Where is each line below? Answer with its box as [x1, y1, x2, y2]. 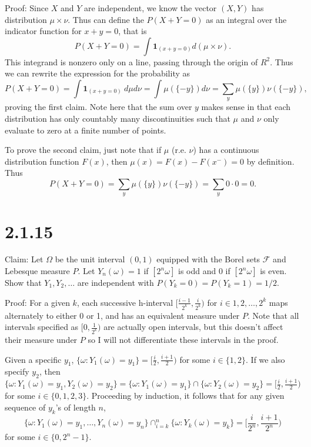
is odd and [178, 265, 216, 277]
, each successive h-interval [76, 296, 173, 308]
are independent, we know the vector [84, 2, 217, 14]
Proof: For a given [5, 296, 70, 308]
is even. [260, 265, 287, 277]
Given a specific [5, 353, 62, 365]
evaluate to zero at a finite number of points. [5, 124, 166, 136]
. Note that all [248, 309, 299, 321]
